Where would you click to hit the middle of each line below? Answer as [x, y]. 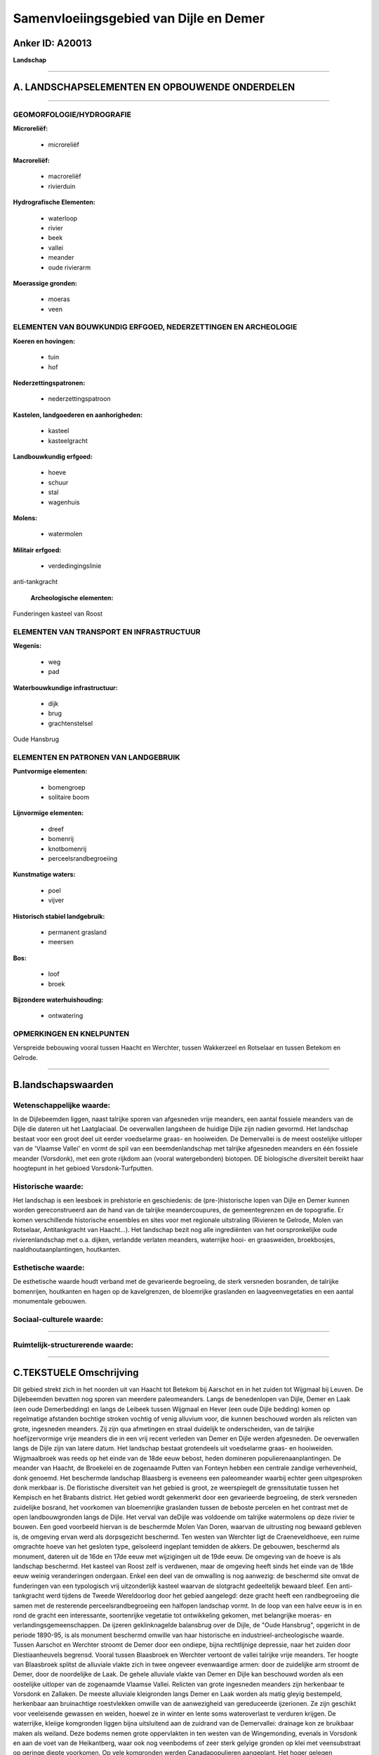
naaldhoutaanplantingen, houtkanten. [67, 1250]
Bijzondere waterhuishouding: [58, 1000]
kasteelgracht [68, 441]
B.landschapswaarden [63, 1085]
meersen [61, 942]
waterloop [63, 218]
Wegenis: [27, 646]
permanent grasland [77, 932]
